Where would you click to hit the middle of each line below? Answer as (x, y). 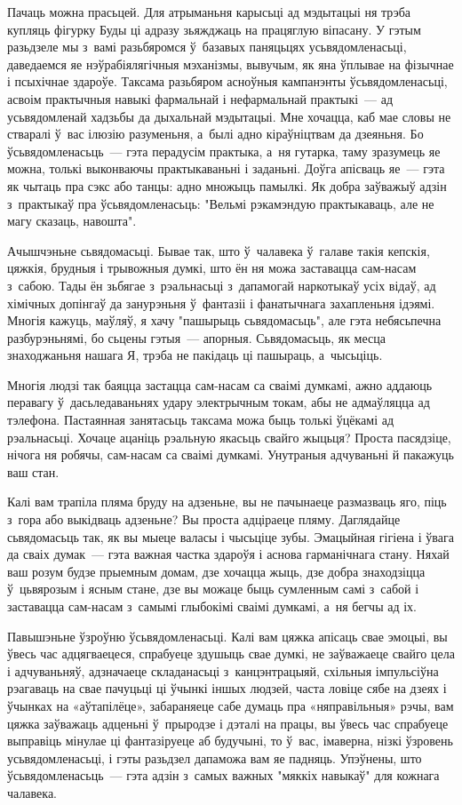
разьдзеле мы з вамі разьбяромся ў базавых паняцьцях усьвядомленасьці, (207, 47)
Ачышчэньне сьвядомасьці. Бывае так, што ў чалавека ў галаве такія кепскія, (219, 250)
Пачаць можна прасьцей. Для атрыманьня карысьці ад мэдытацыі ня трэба (209, 12)
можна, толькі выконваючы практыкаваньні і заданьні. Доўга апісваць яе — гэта (226, 168)
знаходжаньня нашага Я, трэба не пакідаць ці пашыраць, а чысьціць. (195, 355)
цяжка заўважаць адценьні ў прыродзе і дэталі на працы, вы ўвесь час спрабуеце (228, 723)
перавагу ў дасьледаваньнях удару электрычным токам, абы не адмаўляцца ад (219, 402)
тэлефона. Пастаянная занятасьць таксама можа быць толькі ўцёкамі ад (201, 420)
